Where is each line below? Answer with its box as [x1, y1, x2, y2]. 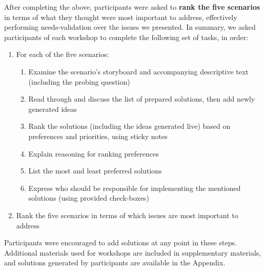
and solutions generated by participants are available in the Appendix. [4, 257, 226, 268]
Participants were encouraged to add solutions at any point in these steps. [4, 237, 237, 248]
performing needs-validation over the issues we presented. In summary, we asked [4, 22, 256, 32]
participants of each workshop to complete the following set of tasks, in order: [4, 31, 249, 42]
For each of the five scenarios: [16, 49, 109, 60]
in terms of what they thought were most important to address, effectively [4, 11, 237, 22]
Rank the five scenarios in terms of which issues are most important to [16, 209, 238, 220]
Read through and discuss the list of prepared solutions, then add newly [28, 93, 255, 104]
